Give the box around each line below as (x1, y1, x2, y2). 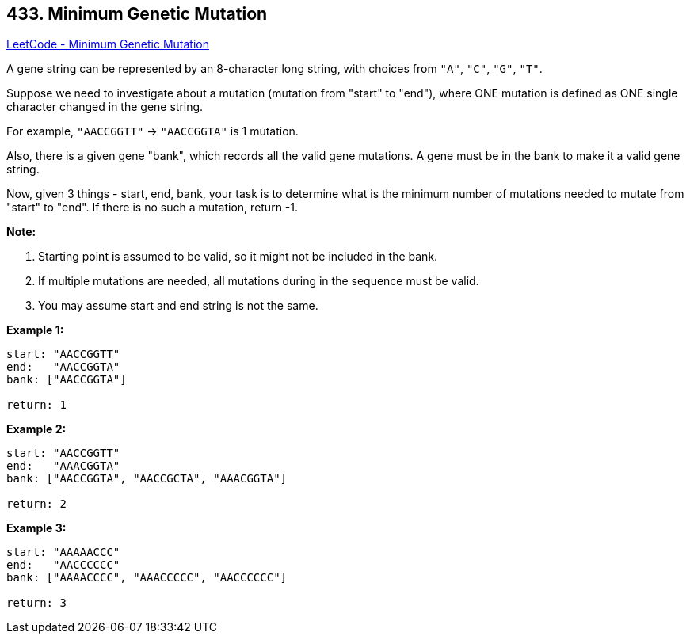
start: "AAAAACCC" (6, 546, 120, 559)
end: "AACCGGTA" (6, 360, 120, 374)
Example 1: (6, 323, 64, 337)
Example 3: (6, 521, 67, 535)
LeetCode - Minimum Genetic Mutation (6, 37, 209, 51)
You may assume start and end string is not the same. (38, 299, 318, 313)
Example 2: (6, 422, 67, 436)
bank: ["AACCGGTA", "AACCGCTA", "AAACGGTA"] (6, 472, 288, 486)
